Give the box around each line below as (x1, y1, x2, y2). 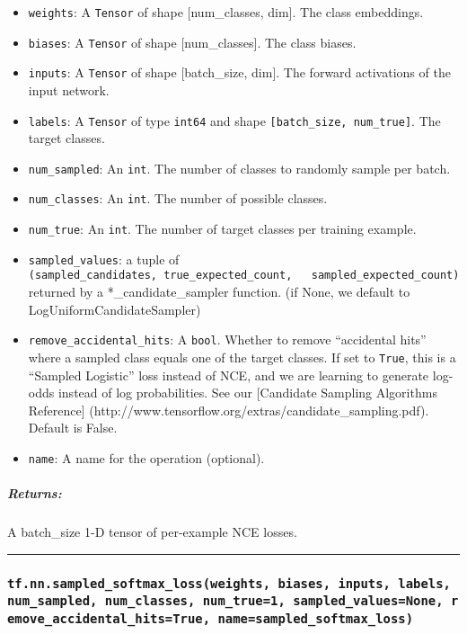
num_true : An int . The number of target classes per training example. (28, 219, 417, 238)
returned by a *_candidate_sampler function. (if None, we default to (28, 282, 410, 301)
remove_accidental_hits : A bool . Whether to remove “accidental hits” (28, 330, 427, 349)
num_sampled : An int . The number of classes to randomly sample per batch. (28, 158, 451, 177)
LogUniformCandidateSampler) (28, 299, 201, 318)
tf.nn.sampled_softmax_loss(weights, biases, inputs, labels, (7, 576, 451, 591)
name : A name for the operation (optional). (28, 448, 265, 467)
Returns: (7, 484, 62, 503)
